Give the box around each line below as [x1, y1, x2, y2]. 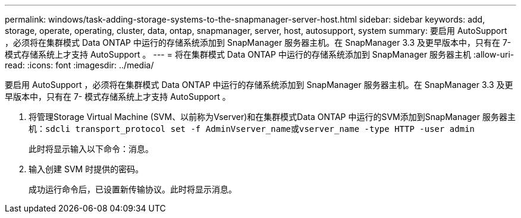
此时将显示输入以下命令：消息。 [29, 144, 153, 154]
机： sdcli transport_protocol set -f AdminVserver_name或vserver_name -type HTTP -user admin [29, 124, 475, 134]
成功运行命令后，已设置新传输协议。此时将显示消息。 [29, 184, 237, 194]
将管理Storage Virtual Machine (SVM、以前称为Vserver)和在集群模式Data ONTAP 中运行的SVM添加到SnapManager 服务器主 [29, 112, 516, 122]
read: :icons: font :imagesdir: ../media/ [5, 60, 154, 70]
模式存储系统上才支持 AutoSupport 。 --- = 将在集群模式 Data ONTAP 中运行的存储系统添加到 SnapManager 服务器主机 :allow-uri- [5, 49, 514, 59]
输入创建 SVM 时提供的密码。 [29, 164, 144, 174]
